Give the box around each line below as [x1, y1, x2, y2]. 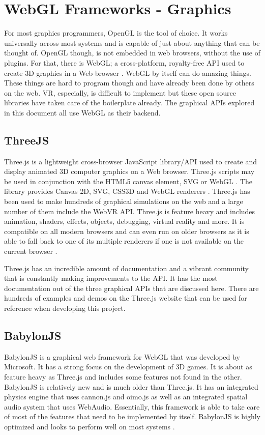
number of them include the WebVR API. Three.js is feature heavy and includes [4, 206, 255, 216]
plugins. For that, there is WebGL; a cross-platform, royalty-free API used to [4, 57, 245, 68]
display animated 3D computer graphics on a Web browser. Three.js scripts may [4, 166, 255, 177]
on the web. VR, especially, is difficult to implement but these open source [4, 87, 236, 98]
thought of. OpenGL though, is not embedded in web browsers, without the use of [4, 47, 260, 58]
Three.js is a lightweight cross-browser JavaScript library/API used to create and [4, 156, 257, 166]
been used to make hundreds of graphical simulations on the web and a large [4, 196, 243, 207]
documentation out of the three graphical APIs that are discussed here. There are [4, 282, 259, 293]
